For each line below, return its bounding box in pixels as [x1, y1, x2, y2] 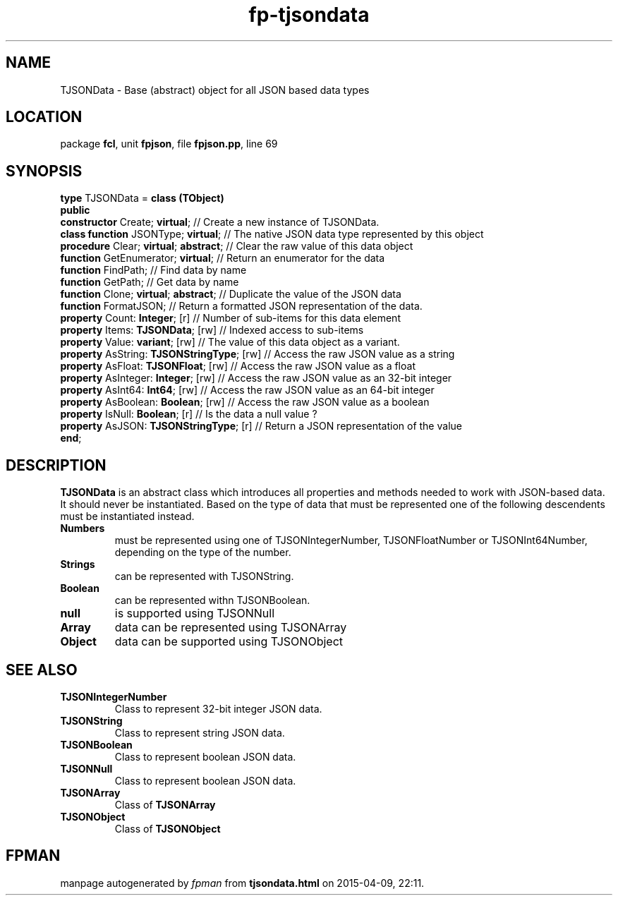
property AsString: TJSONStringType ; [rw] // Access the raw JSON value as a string [60, 348, 455, 361]
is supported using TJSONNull [114, 606, 275, 621]
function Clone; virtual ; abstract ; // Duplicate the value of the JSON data [60, 288, 401, 301]
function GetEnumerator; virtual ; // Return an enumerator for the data [60, 252, 385, 265]
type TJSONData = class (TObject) [60, 192, 224, 205]
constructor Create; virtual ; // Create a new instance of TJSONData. [60, 216, 380, 229]
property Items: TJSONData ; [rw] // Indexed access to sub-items [60, 324, 364, 337]
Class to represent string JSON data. [114, 726, 285, 739]
